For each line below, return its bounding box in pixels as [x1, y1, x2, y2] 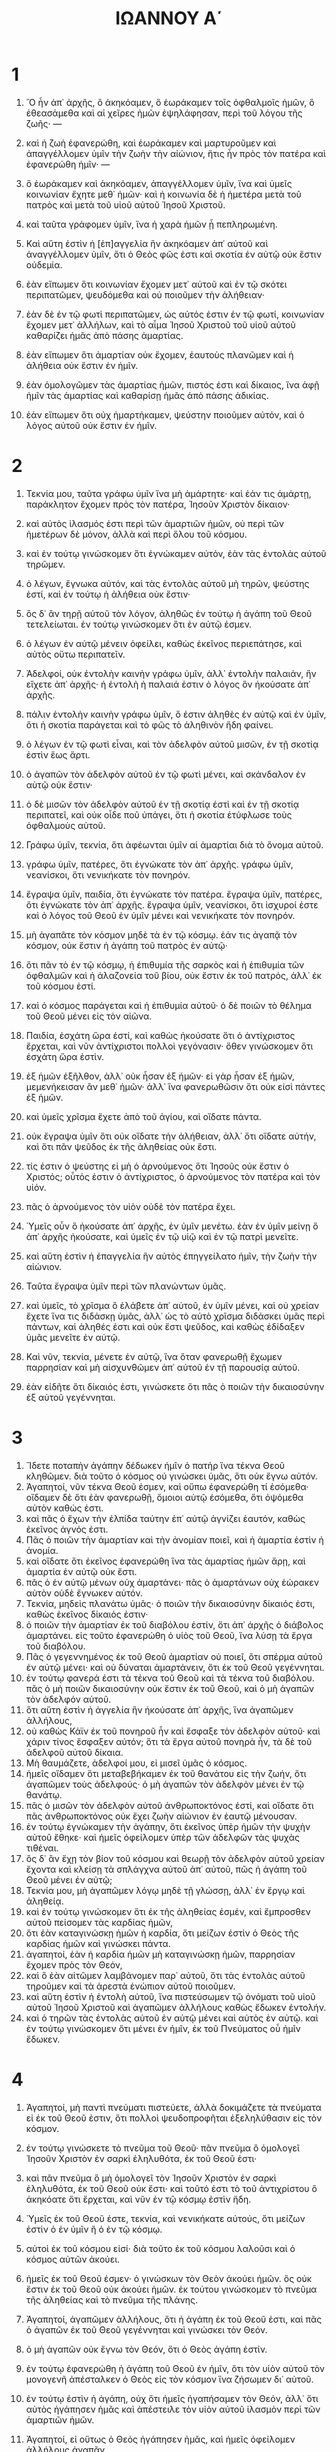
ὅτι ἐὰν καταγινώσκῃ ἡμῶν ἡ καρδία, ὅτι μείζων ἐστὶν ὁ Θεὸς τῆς [25, 1927, 299, 1939]
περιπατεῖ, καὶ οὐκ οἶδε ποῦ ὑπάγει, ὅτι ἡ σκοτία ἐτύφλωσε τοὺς [25, 808, 293, 821]
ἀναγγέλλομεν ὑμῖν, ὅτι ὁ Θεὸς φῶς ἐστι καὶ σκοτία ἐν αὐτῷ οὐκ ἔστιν [25, 248, 322, 260]
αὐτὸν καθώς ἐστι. [25, 1502, 104, 1514]
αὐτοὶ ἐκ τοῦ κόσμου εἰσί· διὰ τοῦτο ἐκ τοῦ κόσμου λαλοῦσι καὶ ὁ [25, 2242, 296, 2254]
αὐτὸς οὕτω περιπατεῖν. [25, 648, 126, 660]
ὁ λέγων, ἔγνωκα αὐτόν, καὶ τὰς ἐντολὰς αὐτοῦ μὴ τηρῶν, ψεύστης [25, 577, 310, 589]
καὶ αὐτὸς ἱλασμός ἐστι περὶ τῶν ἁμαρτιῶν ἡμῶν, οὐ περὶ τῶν [25, 517, 285, 529]
